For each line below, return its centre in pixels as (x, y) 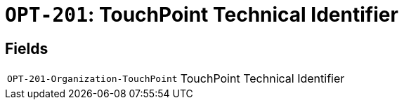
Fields (27, 48)
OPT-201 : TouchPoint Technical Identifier (202, 15)
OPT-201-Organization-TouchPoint (92, 78)
